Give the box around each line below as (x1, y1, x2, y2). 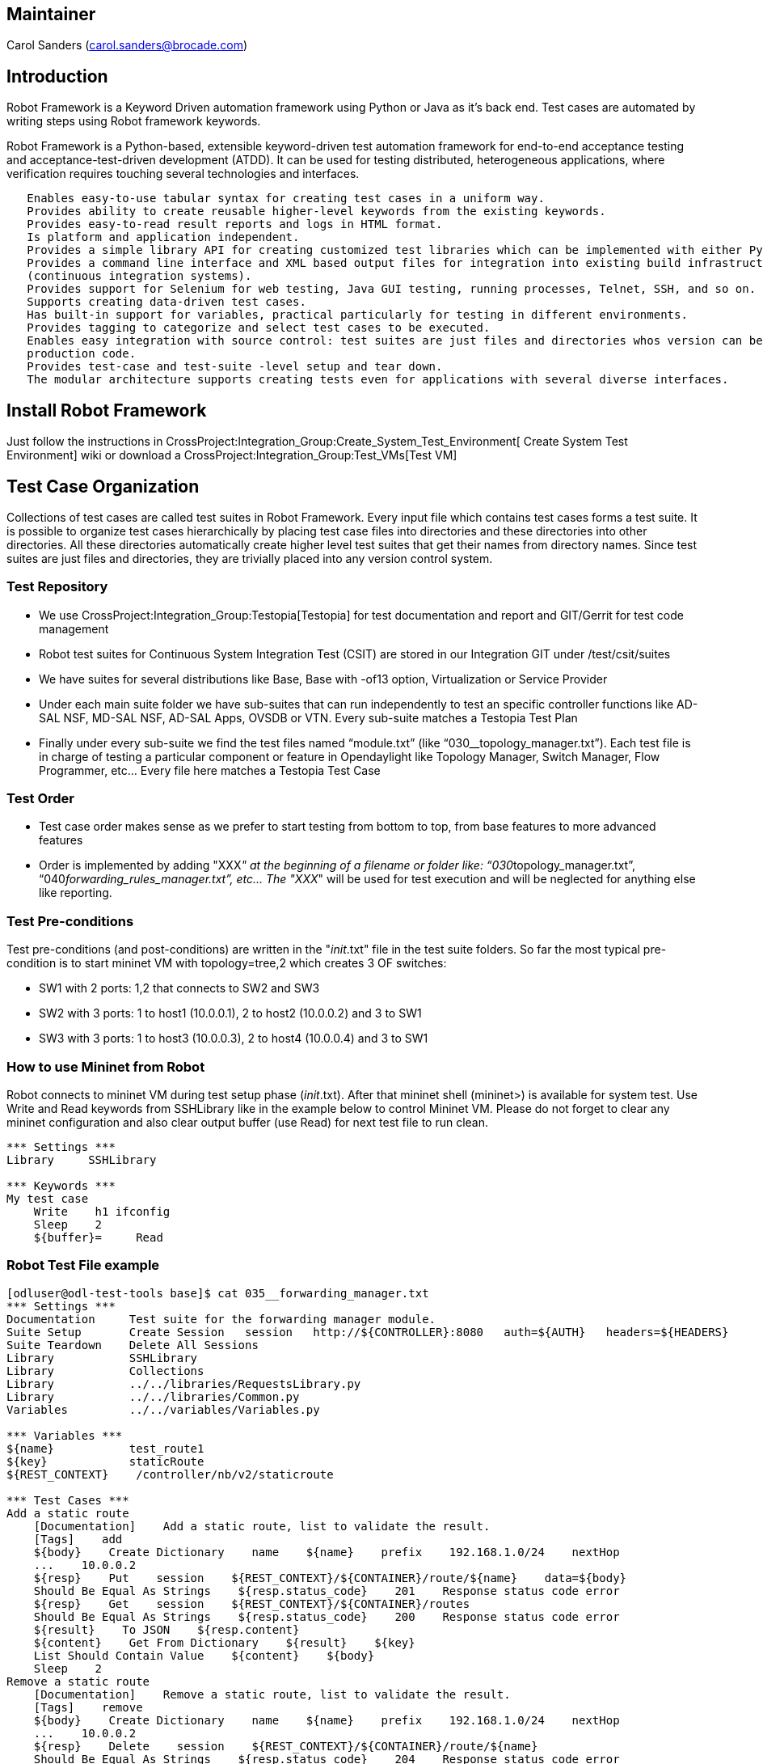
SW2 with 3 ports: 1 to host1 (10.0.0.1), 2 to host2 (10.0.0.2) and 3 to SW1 (39, 1006, 422, 1021)
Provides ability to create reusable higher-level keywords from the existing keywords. (27, 205, 606, 218)
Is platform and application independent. (27, 231, 300, 244)
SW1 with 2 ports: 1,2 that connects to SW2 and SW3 (39, 981, 320, 996)
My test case (6, 1191, 89, 1205)
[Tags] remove (33, 1700, 143, 1714)
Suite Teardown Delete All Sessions (6, 1338, 259, 1352)
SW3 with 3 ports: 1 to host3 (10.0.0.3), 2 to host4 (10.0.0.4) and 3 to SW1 (39, 1031, 428, 1046)
